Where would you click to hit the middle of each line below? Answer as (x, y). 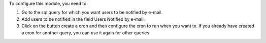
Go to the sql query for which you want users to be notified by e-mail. (92, 13)
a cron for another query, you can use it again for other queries (85, 33)
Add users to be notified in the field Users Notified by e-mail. (83, 19)
